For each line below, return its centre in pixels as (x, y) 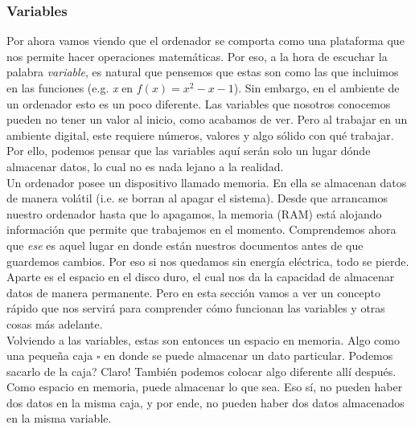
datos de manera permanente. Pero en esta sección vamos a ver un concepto (193, 292)
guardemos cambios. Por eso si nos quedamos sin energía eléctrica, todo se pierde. (208, 261)
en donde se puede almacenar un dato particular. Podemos (249, 355)
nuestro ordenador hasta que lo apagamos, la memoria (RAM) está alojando (194, 213)
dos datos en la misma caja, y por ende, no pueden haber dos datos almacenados (205, 402)
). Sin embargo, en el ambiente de (316, 88)
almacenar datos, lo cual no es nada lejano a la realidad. (145, 166)
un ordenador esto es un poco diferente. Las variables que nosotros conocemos (199, 103)
